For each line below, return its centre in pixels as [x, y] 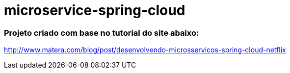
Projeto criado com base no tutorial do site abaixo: [102, 33]
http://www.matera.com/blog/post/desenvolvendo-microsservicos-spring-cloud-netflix [145, 50]
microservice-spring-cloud [95, 10]
